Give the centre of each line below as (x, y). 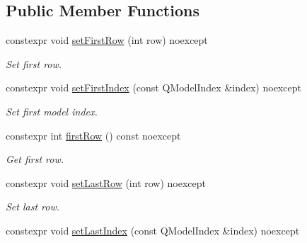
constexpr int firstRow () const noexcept (93, 135)
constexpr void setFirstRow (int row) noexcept (107, 40)
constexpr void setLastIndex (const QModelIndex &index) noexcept (153, 230)
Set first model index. (52, 111)
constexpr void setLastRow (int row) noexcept (106, 182)
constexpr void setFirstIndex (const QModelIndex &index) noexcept (153, 87)
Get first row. (35, 159)
